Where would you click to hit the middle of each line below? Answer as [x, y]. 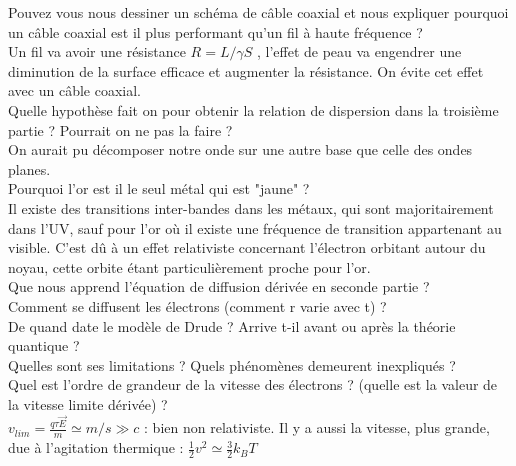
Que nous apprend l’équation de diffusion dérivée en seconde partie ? [219, 286]
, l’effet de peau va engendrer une [359, 51]
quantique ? [44, 345]
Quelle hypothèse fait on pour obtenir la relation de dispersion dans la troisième [253, 109]
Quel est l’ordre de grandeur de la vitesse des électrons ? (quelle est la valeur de [253, 384]
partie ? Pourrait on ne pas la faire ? [120, 129]
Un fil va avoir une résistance [97, 51]
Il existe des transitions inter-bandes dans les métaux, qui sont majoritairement [251, 207]
